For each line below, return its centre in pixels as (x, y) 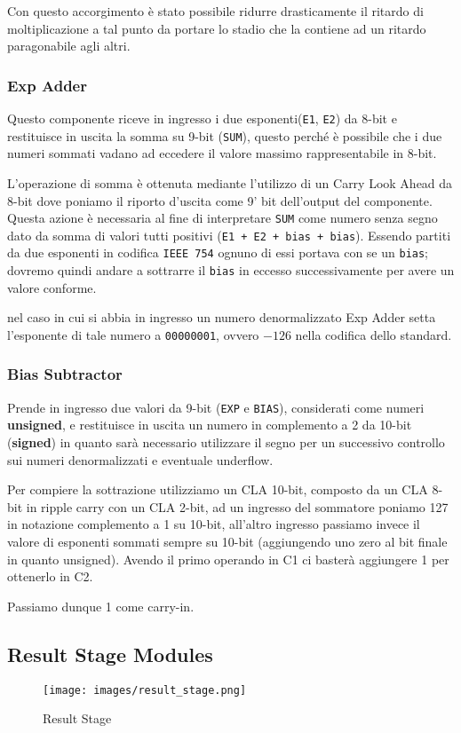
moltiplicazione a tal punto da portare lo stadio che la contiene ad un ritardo (217, 28)
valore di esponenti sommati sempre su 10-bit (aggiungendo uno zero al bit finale (227, 541)
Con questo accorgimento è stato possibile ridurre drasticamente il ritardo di (215, 11)
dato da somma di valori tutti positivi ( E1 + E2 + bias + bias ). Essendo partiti (229, 235)
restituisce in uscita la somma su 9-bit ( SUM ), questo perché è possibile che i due (225, 135)
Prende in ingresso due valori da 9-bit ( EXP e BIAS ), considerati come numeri (216, 407)
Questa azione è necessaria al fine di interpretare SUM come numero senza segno (223, 218)
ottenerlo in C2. (50, 576)
